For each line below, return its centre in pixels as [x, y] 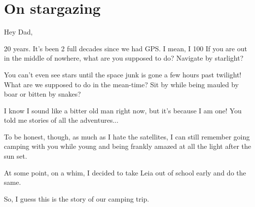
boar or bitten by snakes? [42, 94]
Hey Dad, [18, 32]
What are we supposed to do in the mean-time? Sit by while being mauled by [121, 84]
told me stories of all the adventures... [61, 120]
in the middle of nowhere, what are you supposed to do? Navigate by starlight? [124, 58]
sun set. [16, 156]
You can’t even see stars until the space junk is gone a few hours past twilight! [123, 74]
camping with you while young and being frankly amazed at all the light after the [128, 146]
